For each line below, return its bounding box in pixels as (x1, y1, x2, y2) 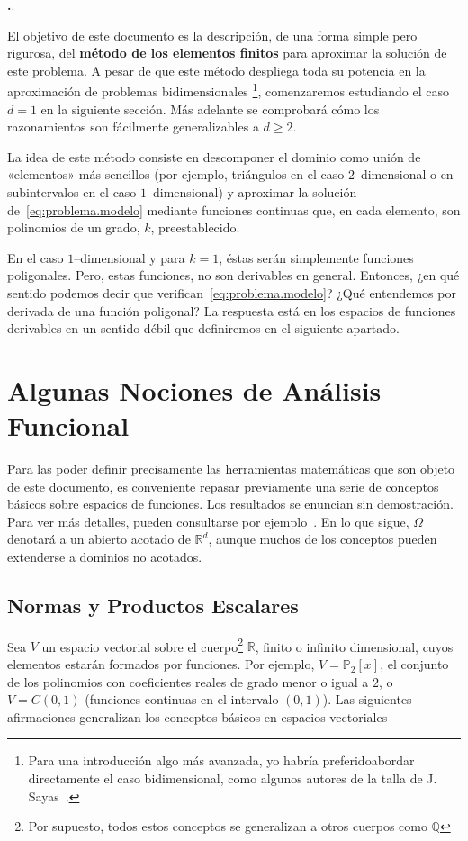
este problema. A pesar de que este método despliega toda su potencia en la (7, 60, 426, 79)
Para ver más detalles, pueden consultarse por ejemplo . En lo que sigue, (7, 511, 409, 530)
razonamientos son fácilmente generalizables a (7, 117, 259, 136)
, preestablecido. (150, 218, 240, 237)
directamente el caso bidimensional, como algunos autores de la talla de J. (28, 769, 437, 788)
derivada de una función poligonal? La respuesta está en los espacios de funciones (7, 301, 456, 320)
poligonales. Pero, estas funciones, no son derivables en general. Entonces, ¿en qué (7, 266, 460, 285)
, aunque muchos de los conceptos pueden (208, 529, 437, 548)
